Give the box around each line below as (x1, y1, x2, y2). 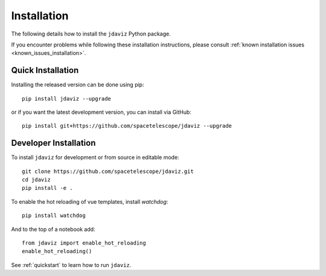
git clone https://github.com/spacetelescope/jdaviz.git (22, 168, 194, 175)
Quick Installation (11, 65, 79, 75)
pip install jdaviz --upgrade (22, 95, 112, 102)
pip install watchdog (22, 212, 86, 219)
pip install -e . (22, 184, 73, 192)
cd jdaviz (22, 177, 51, 183)
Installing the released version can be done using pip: (11, 81, 144, 89)
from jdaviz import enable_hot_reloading (22, 240, 146, 246)
